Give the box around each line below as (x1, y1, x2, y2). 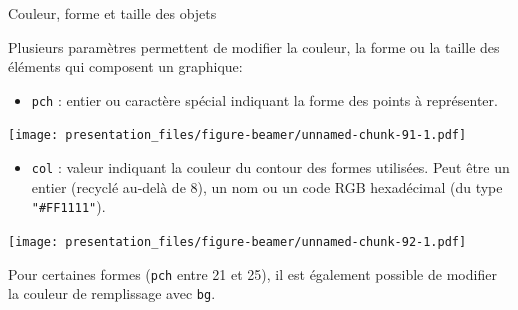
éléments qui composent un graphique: (8, 56, 243, 77)
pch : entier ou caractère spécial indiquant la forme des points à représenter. (31, 89, 498, 110)
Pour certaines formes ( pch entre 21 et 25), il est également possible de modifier (8, 263, 497, 284)
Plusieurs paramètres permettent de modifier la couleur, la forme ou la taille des (8, 36, 500, 57)
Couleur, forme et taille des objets (8, 3, 217, 23)
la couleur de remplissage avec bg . (8, 283, 216, 304)
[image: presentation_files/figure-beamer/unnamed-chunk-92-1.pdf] (8, 235, 467, 249)
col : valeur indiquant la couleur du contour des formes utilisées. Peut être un (31, 157, 510, 178)
